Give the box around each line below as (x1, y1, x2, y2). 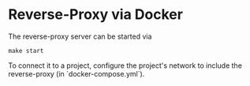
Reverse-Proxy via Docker (8, 6, 184, 24)
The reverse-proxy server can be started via (8, 32, 152, 41)
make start (8, 47, 44, 54)
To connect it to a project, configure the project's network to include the (8, 61, 243, 70)
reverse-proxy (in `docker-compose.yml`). (8, 69, 145, 78)
